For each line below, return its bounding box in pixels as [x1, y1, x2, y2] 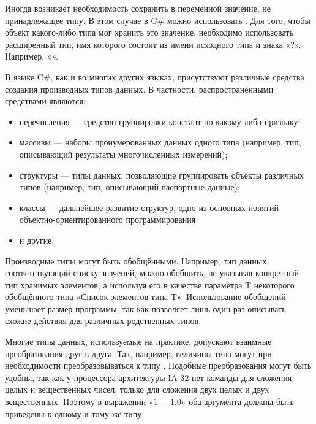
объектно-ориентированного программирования [19, 213, 196, 226]
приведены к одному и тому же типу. [5, 407, 145, 420]
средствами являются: [5, 94, 86, 107]
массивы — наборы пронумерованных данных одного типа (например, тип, [19, 136, 301, 148]
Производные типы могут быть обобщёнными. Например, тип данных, [5, 254, 269, 267]
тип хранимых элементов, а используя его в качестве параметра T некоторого [5, 278, 295, 291]
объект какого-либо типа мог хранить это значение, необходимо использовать [5, 26, 293, 39]
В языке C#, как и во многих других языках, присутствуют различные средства [5, 70, 304, 83]
